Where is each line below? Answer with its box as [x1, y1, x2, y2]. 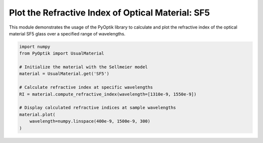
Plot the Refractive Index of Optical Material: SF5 [9, 7, 210, 18]
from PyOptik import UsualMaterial [19, 51, 104, 56]
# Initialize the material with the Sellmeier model [19, 64, 148, 70]
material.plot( [19, 111, 56, 117]
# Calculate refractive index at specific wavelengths [19, 85, 153, 90]
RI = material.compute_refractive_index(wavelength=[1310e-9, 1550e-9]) [19, 91, 197, 97]
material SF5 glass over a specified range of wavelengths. [9, 31, 126, 36]
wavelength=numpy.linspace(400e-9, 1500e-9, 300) [29, 119, 150, 124]
